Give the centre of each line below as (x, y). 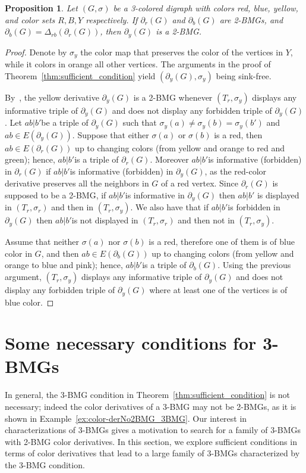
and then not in (206, 220)
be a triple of (65, 122)
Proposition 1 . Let (41, 8)
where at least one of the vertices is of (218, 290)
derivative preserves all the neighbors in (77, 183)
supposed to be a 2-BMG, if (56, 195)
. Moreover (169, 159)
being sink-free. (244, 75)
